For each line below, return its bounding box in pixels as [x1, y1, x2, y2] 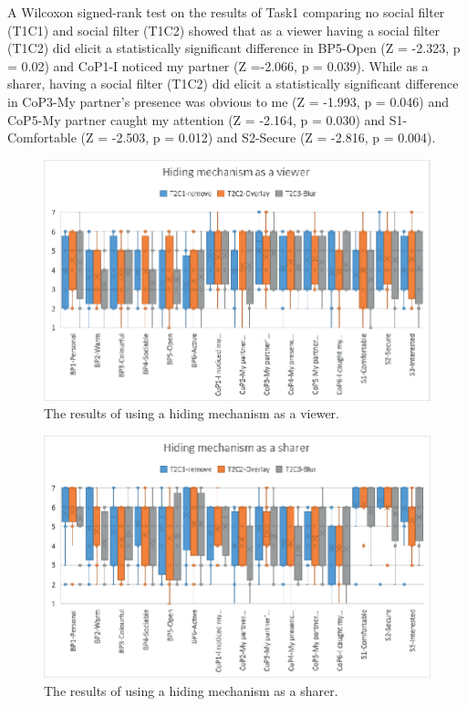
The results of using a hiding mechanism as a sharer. [44, 680, 338, 700]
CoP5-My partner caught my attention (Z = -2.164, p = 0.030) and [7, 110, 386, 129]
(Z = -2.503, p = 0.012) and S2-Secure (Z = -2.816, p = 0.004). [80, 128, 436, 147]
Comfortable [7, 128, 77, 147]
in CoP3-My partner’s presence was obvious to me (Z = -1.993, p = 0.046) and [7, 91, 449, 111]
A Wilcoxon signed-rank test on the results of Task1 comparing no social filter [7, 3, 445, 21]
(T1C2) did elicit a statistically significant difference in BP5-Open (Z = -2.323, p [7, 38, 461, 58]
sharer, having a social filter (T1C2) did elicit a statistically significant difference [7, 74, 459, 93]
